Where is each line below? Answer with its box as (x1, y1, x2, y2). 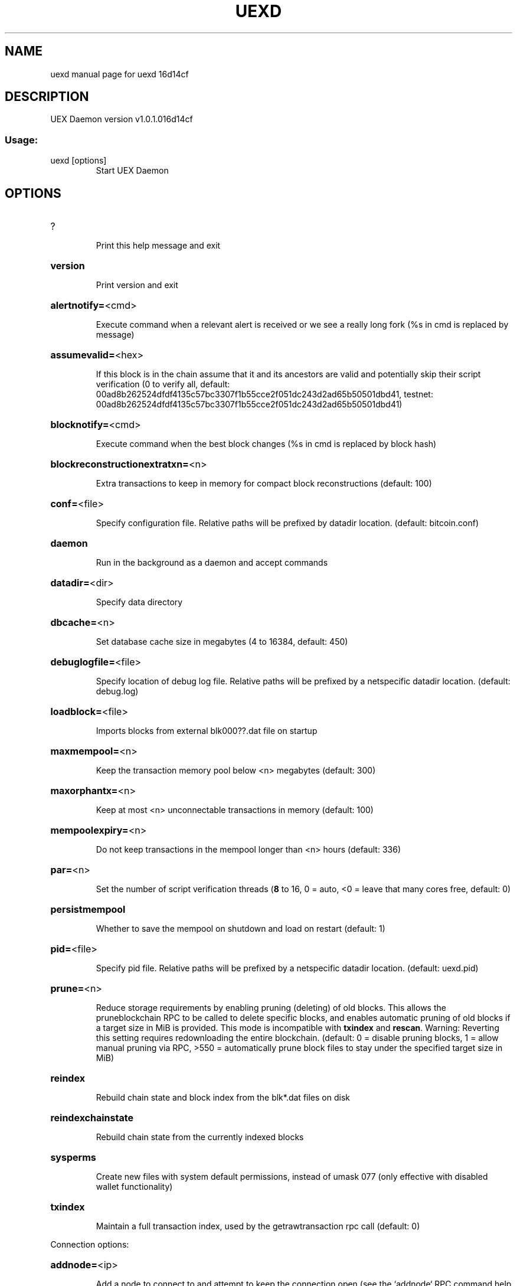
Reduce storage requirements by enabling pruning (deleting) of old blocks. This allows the (96, 1003, 446, 1013)
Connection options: (50, 1239, 129, 1250)
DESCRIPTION (5, 89, 89, 105)
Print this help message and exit (96, 240, 221, 251)
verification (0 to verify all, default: (96, 379, 230, 390)
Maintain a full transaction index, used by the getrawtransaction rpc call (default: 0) (96, 1221, 420, 1232)
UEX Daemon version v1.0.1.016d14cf (50, 114, 193, 125)
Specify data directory (96, 597, 183, 608)
